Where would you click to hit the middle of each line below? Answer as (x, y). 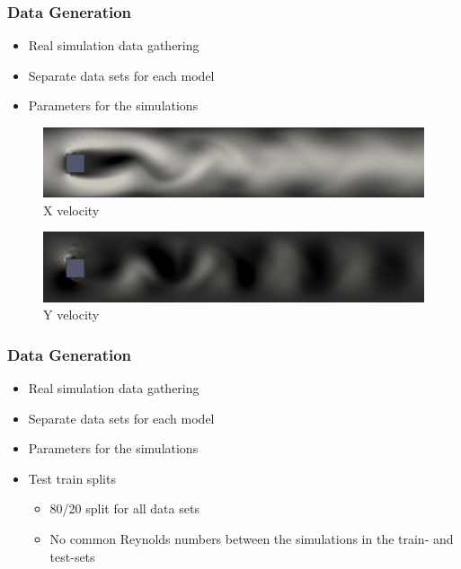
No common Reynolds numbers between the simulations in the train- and (252, 539)
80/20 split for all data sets (124, 508)
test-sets (72, 556)
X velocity (71, 210)
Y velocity (71, 315)
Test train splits (72, 478)
